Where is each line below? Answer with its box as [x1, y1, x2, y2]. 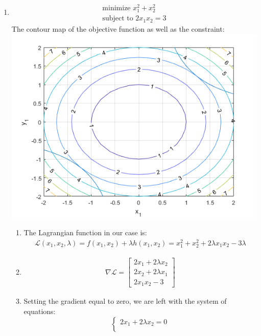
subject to [102, 15, 133, 23]
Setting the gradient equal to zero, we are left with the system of [23, 296, 227, 306]
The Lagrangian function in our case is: [23, 227, 147, 238]
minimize [102, 5, 131, 12]
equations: [23, 306, 56, 317]
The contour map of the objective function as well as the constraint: [11, 23, 225, 34]
